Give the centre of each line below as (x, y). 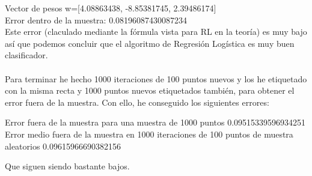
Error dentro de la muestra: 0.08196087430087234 (96, 20)
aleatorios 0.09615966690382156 (63, 146)
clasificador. (26, 55)
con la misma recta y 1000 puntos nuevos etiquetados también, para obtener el (150, 90)
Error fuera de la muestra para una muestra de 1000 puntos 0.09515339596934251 (155, 122)
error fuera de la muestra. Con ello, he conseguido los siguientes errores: (137, 102)
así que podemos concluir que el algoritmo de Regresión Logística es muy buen (150, 43)
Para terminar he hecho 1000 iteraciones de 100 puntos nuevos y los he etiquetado (156, 78)
